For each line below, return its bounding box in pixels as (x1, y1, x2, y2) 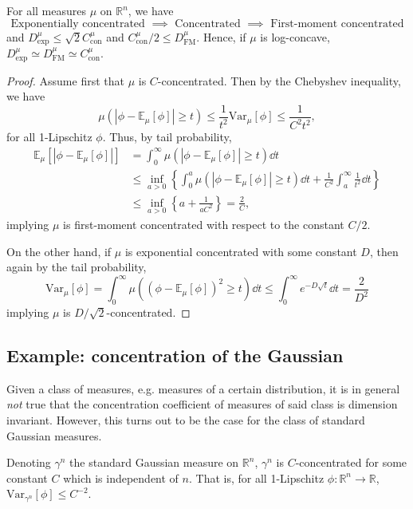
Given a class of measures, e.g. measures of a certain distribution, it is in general (6, 380, 400, 397)
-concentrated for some (295, 454, 407, 471)
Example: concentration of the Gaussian (6, 343, 344, 368)
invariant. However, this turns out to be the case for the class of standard (6, 412, 365, 428)
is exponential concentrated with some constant (124, 243, 357, 259)
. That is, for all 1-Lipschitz (188, 469, 324, 486)
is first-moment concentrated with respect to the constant (63, 216, 344, 233)
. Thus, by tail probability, (102, 128, 232, 145)
